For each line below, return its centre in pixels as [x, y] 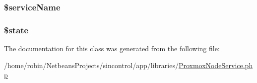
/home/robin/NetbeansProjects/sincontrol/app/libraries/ [91, 65]
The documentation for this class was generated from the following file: [112, 48]
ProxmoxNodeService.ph [216, 65]
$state [16, 30]
